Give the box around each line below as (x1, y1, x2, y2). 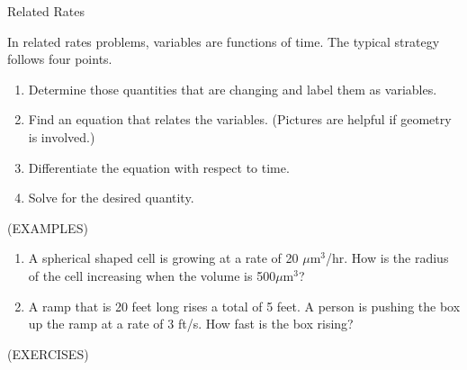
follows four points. (7, 50, 112, 68)
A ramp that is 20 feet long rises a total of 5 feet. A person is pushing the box (28, 296, 461, 315)
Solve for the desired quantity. (28, 188, 194, 207)
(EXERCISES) (7, 344, 89, 363)
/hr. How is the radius (326, 248, 449, 267)
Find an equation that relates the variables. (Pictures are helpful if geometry (28, 110, 452, 129)
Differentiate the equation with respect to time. (28, 158, 290, 176)
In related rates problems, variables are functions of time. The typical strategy (7, 32, 440, 50)
